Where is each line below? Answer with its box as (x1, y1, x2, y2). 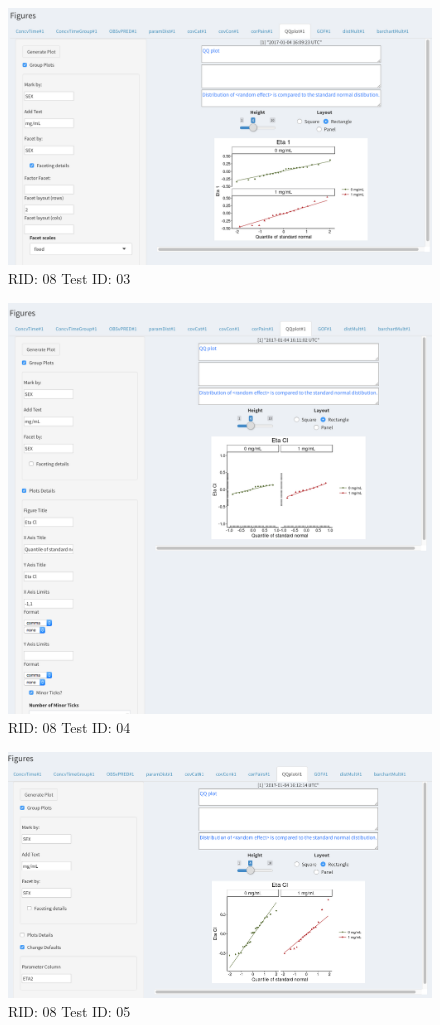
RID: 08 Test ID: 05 (8, 1001, 131, 1022)
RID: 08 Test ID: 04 (8, 717, 131, 738)
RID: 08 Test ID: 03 (8, 268, 131, 289)
